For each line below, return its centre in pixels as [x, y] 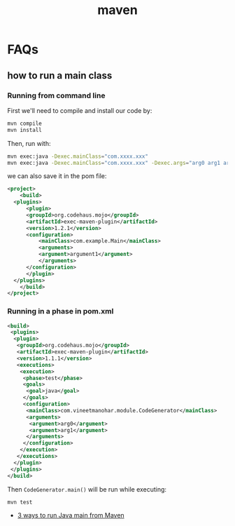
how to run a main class [60, 75]
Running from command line [56, 95]
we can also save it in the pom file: [57, 176]
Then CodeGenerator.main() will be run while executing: [87, 489]
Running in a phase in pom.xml [60, 311]
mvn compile [24, 123]
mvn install [24, 130]
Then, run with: [29, 143]
